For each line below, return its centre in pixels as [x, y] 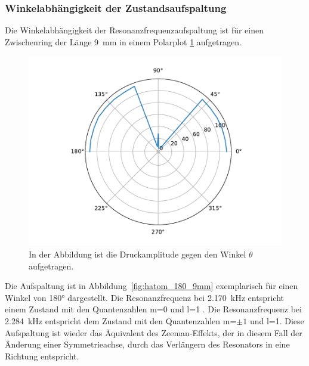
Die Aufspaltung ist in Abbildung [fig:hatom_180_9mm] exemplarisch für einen [152, 286]
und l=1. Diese [277, 320]
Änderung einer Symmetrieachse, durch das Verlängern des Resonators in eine [147, 344]
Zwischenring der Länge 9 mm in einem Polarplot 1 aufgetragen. [123, 41]
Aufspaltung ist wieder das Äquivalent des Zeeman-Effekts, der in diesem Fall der [154, 332]
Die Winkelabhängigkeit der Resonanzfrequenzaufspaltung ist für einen [135, 30]
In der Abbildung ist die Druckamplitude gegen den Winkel [137, 254]
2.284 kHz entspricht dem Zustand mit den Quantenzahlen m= [121, 320]
